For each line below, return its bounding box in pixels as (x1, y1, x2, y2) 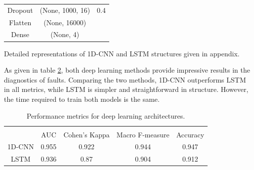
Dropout (7, 4, 33, 15)
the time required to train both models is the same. (4, 93, 160, 104)
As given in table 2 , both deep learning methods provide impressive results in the (4, 65, 251, 75)
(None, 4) (50, 29, 80, 40)
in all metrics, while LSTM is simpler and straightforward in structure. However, (4, 84, 249, 94)
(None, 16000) (43, 17, 86, 27)
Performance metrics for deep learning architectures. (26, 110, 185, 121)
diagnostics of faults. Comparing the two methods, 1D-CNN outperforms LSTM (4, 74, 246, 85)
